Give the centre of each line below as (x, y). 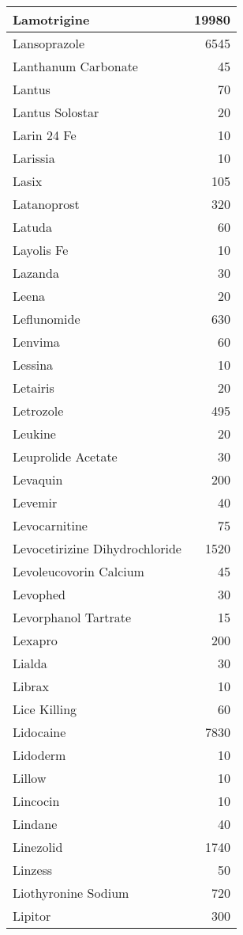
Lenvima (36, 342)
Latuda (33, 227)
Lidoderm (39, 755)
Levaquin (38, 479)
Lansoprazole (49, 43)
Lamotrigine (51, 19)
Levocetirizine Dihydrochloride (97, 548)
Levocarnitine (50, 525)
